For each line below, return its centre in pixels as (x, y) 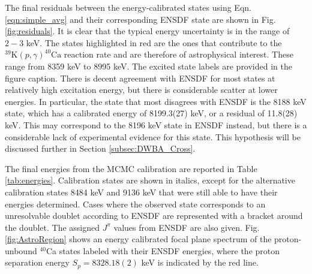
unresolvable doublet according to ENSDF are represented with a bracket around (154, 216)
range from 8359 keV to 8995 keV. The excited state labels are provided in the (148, 66)
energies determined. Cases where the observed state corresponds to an (135, 204)
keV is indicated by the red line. (200, 262)
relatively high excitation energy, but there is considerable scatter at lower (141, 90)
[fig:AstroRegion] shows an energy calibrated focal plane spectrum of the (138, 239)
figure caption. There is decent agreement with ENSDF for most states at (140, 78)
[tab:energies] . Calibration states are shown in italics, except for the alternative (150, 180)
